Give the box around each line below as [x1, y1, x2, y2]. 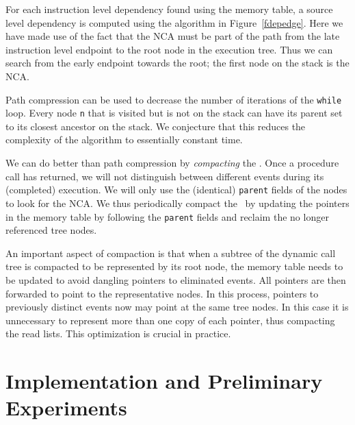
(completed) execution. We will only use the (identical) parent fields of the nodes [5, 182, 347, 197]
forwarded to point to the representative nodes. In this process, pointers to [5, 286, 319, 300]
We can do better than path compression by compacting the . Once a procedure [5, 156, 339, 170]
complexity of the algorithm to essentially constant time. [5, 132, 243, 147]
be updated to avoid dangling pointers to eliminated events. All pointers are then [5, 272, 346, 287]
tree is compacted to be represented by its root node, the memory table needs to [5, 259, 343, 274]
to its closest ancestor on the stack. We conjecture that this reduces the [5, 119, 306, 133]
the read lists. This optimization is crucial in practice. [5, 326, 231, 341]
